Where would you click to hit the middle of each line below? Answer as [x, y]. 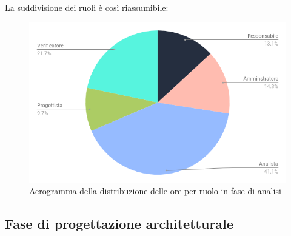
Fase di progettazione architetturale [119, 224]
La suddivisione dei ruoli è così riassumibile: [87, 7]
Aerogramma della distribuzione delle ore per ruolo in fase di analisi [155, 191]
